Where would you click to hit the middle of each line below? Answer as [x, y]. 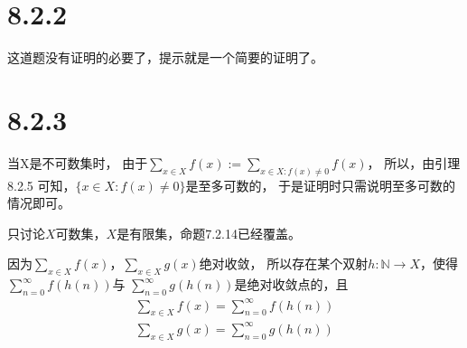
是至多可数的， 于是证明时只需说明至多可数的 [321, 185]
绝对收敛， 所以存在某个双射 [284, 263]
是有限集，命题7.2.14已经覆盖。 [209, 233]
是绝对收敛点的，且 [291, 284]
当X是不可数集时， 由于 [78, 162]
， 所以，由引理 [414, 162]
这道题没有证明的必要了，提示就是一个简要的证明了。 [165, 57]
